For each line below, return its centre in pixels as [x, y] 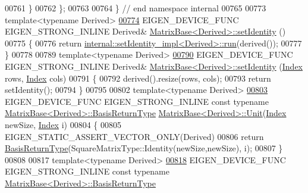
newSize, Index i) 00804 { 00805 [63, 124]
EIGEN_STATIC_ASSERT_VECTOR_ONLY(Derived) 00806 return [134, 136]
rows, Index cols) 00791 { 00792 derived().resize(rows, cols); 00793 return [138, 78]
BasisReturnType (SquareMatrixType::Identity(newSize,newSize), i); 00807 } [144, 148]
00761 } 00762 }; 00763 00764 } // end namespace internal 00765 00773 [136, 8]
